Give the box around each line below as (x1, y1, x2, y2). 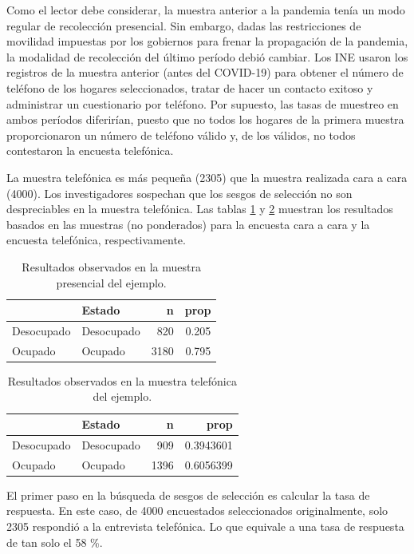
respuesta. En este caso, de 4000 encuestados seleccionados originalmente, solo (6, 502, 388, 519)
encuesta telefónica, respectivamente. (6, 231, 186, 248)
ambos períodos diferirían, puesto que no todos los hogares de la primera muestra (6, 111, 404, 128)
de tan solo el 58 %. (6, 533, 103, 550)
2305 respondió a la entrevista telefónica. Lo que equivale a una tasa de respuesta (6, 518, 404, 535)
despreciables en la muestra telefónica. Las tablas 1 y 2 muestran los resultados (6, 200, 393, 217)
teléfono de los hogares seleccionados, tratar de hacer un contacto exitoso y (6, 79, 373, 96)
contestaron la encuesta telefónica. (6, 142, 174, 159)
